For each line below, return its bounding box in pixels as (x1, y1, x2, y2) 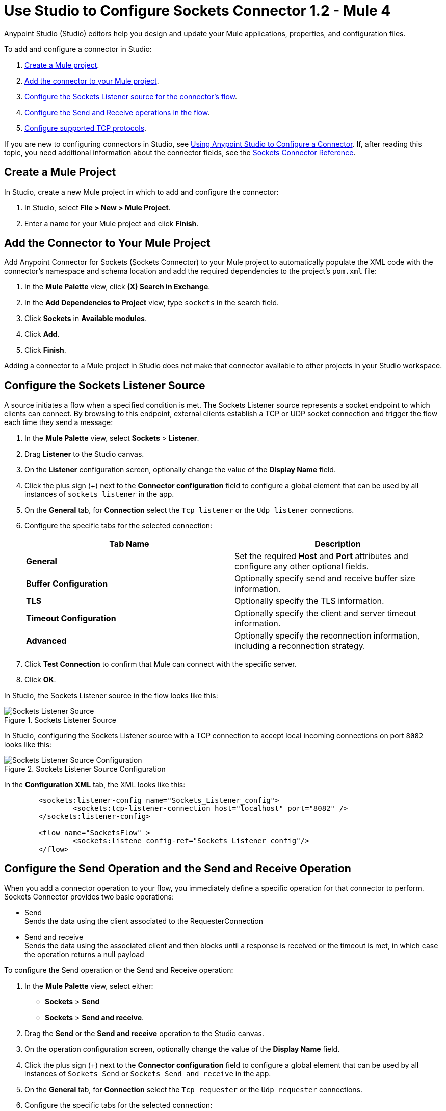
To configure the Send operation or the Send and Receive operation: (4, 966, 233, 975)
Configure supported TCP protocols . (24, 123, 147, 133)
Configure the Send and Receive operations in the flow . (24, 108, 210, 117)
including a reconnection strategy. (234, 641, 365, 651)
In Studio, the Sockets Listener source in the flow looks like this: (4, 691, 218, 700)
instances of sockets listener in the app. (24, 490, 174, 499)
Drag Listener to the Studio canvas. (24, 449, 144, 459)
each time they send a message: (4, 418, 113, 427)
